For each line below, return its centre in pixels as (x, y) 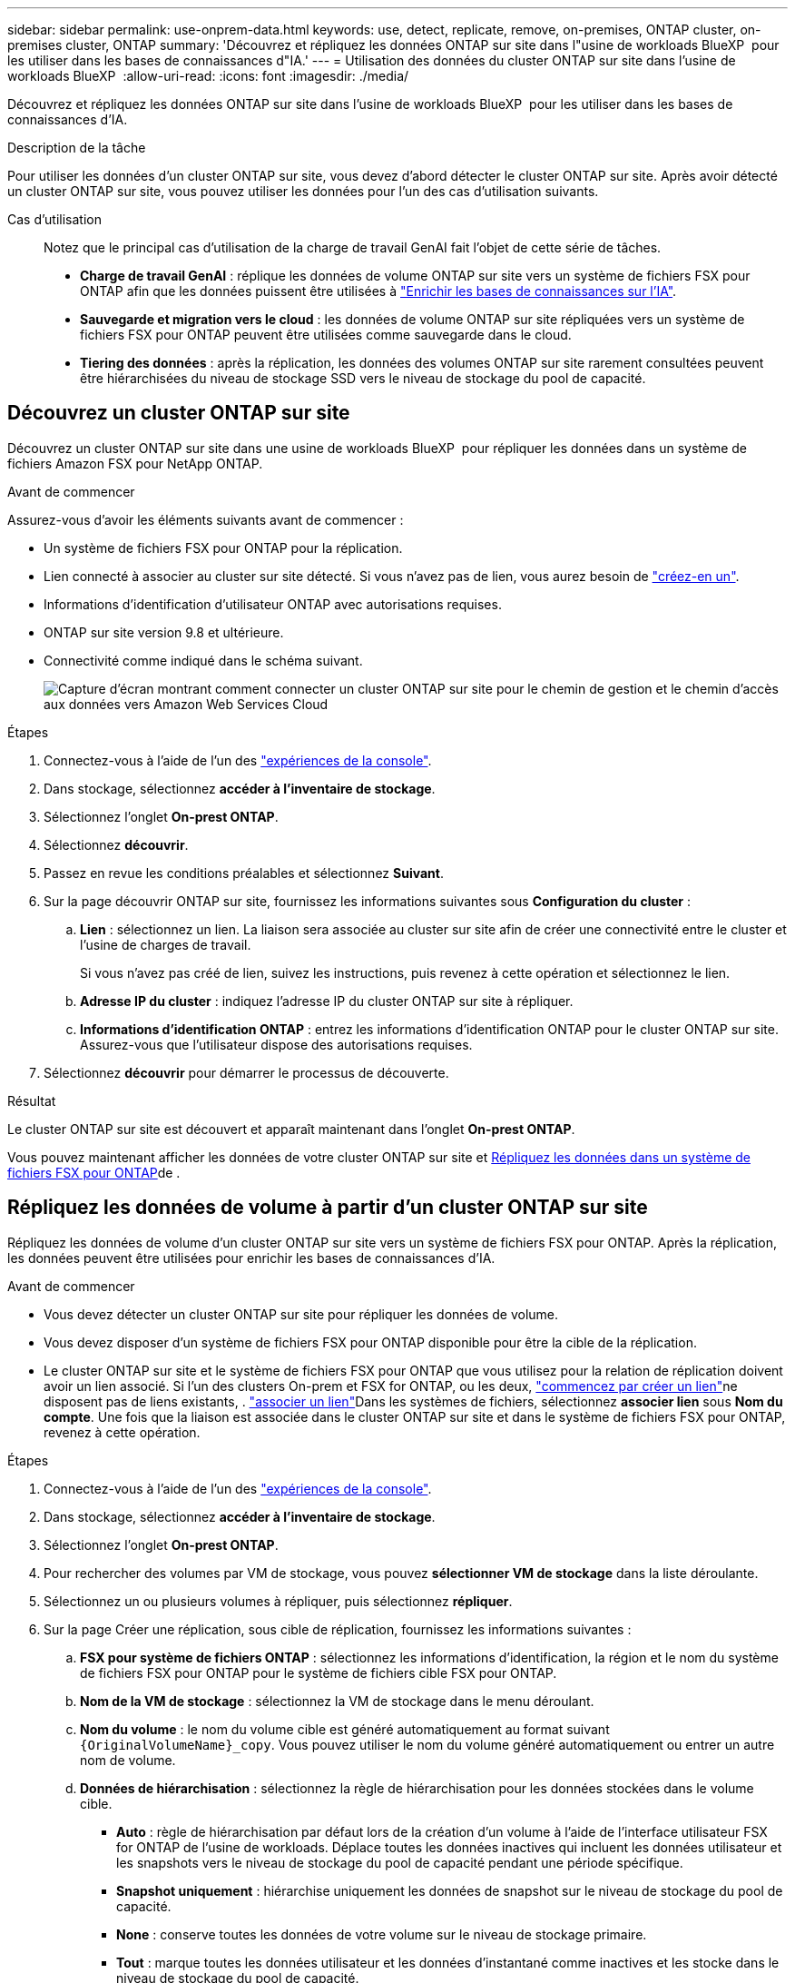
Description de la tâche (77, 148)
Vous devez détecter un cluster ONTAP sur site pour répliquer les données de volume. (301, 1314)
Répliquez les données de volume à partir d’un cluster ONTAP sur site (328, 1208)
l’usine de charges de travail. (166, 944)
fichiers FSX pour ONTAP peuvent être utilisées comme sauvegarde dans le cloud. (326, 335)
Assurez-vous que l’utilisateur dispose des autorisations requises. (276, 1044)
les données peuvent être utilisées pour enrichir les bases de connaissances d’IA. (251, 1258)
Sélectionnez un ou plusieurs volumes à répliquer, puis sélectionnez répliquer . (278, 1601)
